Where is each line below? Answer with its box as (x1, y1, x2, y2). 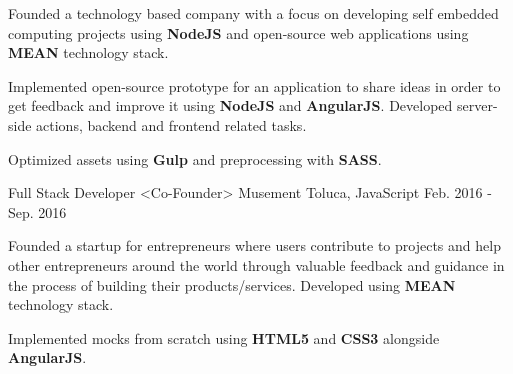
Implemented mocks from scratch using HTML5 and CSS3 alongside (8, 327, 440, 348)
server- (456, 95, 498, 116)
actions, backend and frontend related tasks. (36, 114, 307, 135)
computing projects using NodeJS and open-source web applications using (8, 22, 469, 43)
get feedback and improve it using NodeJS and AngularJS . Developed (8, 95, 453, 116)
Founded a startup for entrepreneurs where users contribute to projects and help (8, 235, 501, 256)
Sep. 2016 (8, 201, 67, 222)
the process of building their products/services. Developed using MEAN (8, 274, 456, 295)
